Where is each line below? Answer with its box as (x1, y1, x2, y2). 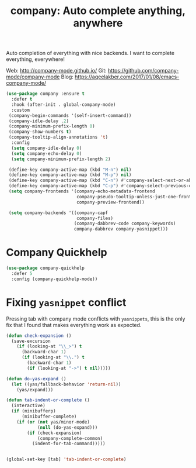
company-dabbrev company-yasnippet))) (73, 226, 168, 232)
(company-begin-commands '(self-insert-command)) (8, 112, 132, 118)
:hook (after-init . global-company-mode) (11, 101, 116, 108)
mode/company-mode (6, 73, 60, 80)
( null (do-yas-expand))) (37, 424, 98, 431)
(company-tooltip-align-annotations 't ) (8, 135, 108, 140)
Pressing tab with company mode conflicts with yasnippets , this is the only (6, 315, 185, 322)
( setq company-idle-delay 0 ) (11, 145, 82, 151)
